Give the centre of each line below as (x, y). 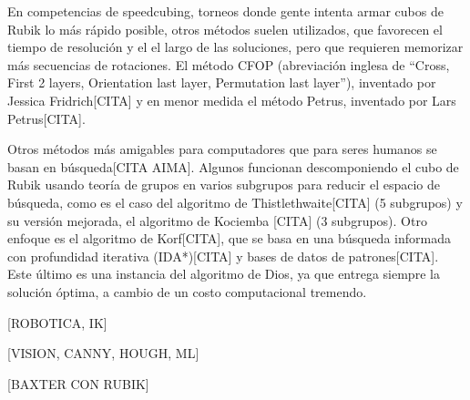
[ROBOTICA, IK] (57, 322)
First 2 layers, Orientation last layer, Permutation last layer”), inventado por (222, 82)
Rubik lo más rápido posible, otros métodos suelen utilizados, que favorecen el (225, 29)
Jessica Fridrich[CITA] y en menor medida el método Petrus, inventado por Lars (232, 100)
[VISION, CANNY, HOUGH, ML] (103, 353)
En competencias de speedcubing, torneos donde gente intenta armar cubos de (225, 11)
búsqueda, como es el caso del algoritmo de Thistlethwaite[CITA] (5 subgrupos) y (235, 202)
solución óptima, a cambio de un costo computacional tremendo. (187, 291)
